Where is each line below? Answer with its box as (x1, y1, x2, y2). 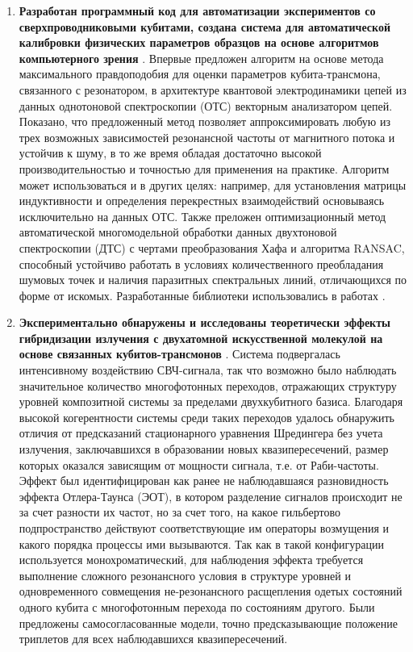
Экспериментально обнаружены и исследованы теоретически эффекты (19, 314, 390, 331)
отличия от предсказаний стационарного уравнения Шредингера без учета (19, 424, 383, 441)
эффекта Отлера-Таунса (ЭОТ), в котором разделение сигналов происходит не (19, 487, 403, 504)
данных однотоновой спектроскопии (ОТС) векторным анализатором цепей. (19, 97, 393, 114)
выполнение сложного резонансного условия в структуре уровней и (19, 566, 351, 583)
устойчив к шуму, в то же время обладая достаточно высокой (19, 144, 322, 161)
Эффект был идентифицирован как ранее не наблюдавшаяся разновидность (19, 472, 389, 489)
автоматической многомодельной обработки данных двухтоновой (19, 224, 337, 240)
